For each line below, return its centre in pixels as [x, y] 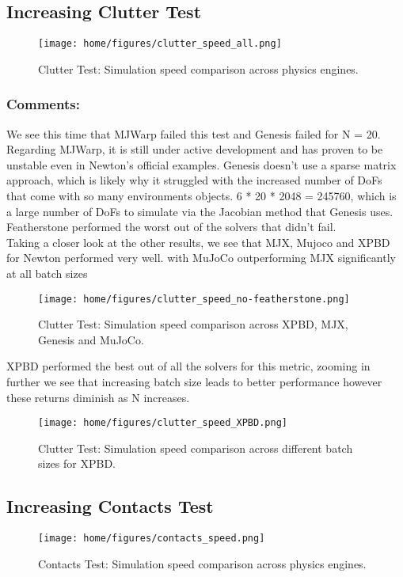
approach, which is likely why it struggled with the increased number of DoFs [194, 180]
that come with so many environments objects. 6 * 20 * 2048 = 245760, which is [201, 196]
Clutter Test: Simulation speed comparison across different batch [196, 448]
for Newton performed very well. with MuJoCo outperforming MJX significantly [201, 258]
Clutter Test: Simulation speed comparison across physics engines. [198, 68]
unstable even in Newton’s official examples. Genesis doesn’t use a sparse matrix [201, 164]
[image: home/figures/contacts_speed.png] [152, 539]
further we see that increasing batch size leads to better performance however [194, 382]
